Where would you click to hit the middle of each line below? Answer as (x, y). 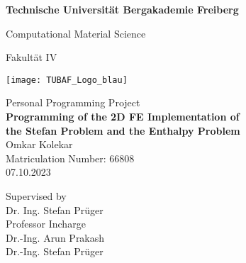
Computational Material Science (76, 33)
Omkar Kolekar (39, 144)
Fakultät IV (32, 57)
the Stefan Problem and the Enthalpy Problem (123, 130)
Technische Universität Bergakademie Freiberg (122, 9)
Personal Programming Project (73, 102)
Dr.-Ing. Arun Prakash (55, 237)
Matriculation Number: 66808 (70, 158)
